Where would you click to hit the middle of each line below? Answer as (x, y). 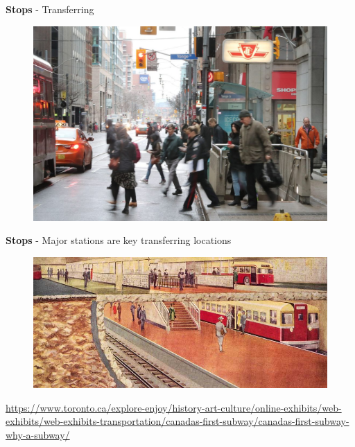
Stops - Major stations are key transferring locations (119, 240)
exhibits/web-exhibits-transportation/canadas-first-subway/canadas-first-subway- (177, 421)
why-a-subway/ (38, 434)
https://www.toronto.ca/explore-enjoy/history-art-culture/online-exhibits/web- (174, 407)
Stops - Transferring (50, 9)
